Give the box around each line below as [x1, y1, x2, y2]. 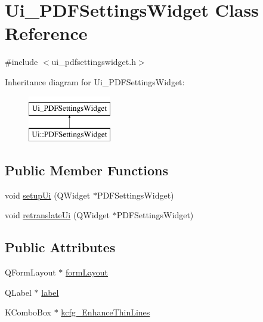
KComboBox [5, 306, 51, 318]
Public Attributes [5, 238, 116, 256]
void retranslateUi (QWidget [5, 209, 110, 221]
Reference [5, 21, 88, 45]
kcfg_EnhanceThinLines [61, 306, 150, 318]
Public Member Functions [5, 161, 168, 179]
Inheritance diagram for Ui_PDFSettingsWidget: [5, 75, 185, 88]
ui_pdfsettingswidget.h [51, 55, 136, 68]
